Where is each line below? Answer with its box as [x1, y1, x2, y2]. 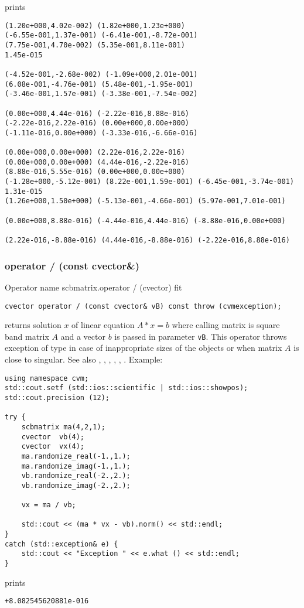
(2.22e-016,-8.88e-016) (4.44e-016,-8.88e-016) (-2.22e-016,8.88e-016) [5, 236, 290, 245]
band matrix [5, 330, 49, 342]
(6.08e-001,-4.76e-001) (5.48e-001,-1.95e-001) [5, 80, 194, 88]
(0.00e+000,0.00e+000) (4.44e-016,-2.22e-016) [5, 158, 189, 166]
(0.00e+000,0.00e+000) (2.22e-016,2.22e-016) [5, 148, 185, 157]
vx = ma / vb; [21, 501, 76, 510]
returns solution [5, 319, 62, 331]
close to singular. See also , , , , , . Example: [5, 353, 163, 365]
